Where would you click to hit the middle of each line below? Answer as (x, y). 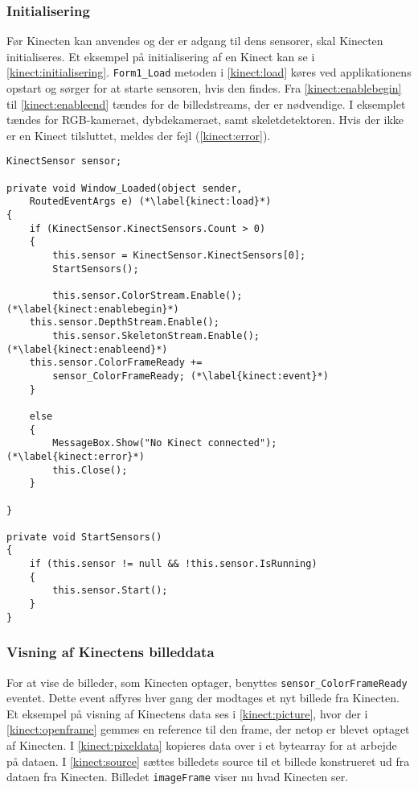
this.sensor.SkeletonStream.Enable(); (156, 335)
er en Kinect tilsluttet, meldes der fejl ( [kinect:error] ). (139, 135)
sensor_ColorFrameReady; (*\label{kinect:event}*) (191, 376)
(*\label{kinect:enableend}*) (87, 349)
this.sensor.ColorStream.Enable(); (148, 296)
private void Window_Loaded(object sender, (125, 188)
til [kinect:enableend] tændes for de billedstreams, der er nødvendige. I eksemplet (206, 103)
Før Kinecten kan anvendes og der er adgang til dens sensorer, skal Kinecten (195, 41)
